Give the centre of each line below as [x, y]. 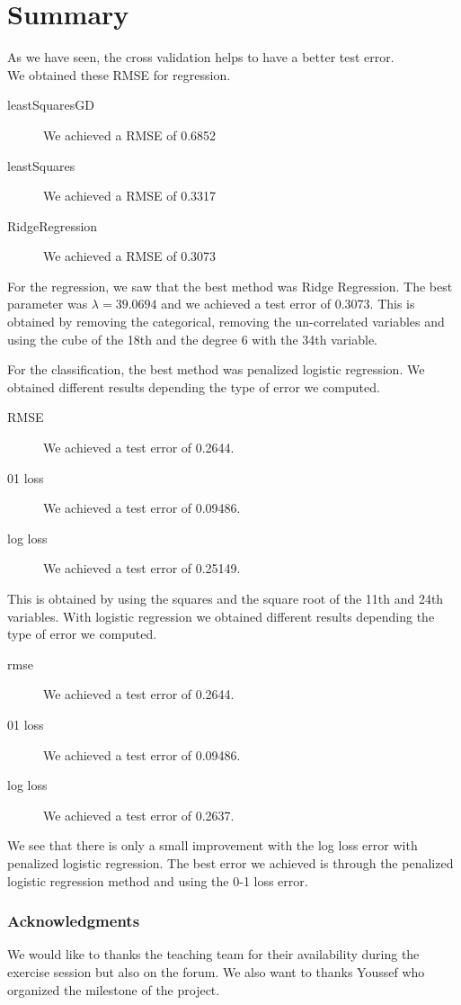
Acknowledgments [74, 921]
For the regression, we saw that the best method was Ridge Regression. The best [230, 286]
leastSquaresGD [51, 105]
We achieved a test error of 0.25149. [142, 568]
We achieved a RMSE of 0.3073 [130, 256]
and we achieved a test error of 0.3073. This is [288, 304]
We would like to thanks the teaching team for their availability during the [213, 954]
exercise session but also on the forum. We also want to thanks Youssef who [216, 971]
